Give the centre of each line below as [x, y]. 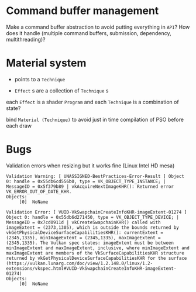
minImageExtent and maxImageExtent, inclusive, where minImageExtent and [98, 248]
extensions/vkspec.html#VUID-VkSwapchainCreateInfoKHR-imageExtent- [91, 268]
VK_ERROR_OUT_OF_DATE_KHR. [39, 191]
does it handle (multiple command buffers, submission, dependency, [89, 33]
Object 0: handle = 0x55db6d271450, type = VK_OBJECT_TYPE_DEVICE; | [93, 217]
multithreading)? [26, 39]
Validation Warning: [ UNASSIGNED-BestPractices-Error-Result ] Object [95, 176]
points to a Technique [40, 79]
